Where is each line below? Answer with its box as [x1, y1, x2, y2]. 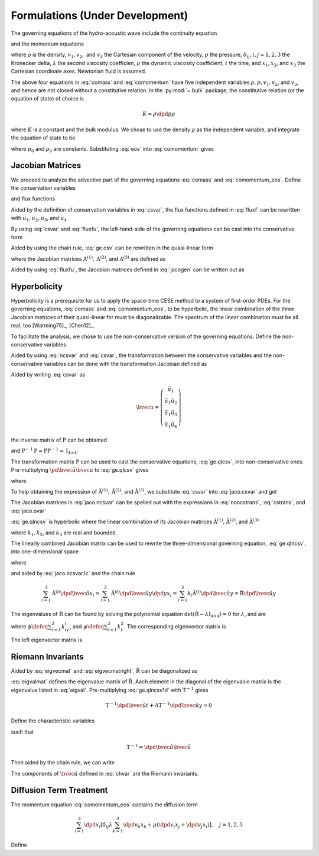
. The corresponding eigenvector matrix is [124, 623, 227, 630]
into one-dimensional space [11, 548, 79, 555]
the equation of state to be [11, 134, 76, 141]
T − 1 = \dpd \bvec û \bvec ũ [126, 742, 191, 750]
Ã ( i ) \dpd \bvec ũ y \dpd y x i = [110, 589, 177, 598]
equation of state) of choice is [11, 95, 84, 102]
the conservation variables [11, 184, 76, 192]
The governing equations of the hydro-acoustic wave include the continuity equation [11, 30, 217, 37]
